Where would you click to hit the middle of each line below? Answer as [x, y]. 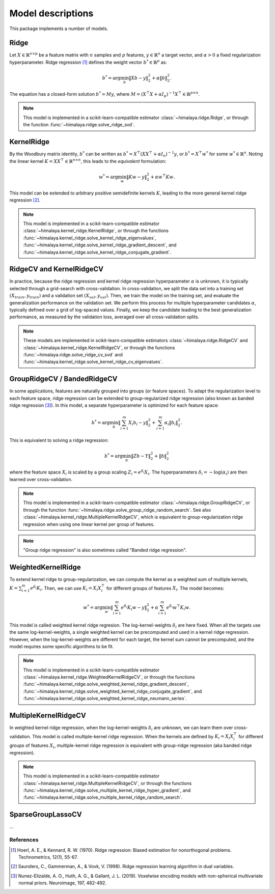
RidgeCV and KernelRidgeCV [57, 269]
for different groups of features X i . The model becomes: [165, 589]
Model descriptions [51, 13]
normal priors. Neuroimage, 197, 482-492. [63, 883]
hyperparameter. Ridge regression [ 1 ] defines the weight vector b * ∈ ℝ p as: [88, 62]
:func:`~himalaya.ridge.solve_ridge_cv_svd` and [73, 354]
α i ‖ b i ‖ [171, 423]
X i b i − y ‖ [138, 423]
